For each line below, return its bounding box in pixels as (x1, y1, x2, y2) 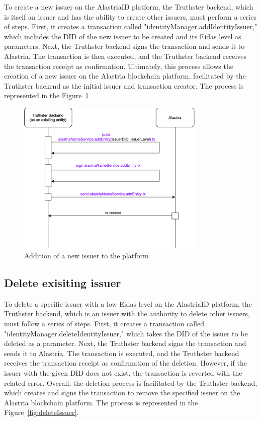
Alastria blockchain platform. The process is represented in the (4, 397, 198, 407)
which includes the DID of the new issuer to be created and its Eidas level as (4, 31, 241, 41)
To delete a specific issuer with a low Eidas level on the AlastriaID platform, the (4, 298, 252, 309)
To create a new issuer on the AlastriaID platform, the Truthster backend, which (4, 2, 253, 12)
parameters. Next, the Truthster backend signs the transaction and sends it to (4, 41, 245, 51)
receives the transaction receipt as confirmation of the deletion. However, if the (4, 358, 247, 368)
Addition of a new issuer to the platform (24, 250, 149, 261)
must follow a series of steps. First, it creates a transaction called (4, 318, 204, 329)
